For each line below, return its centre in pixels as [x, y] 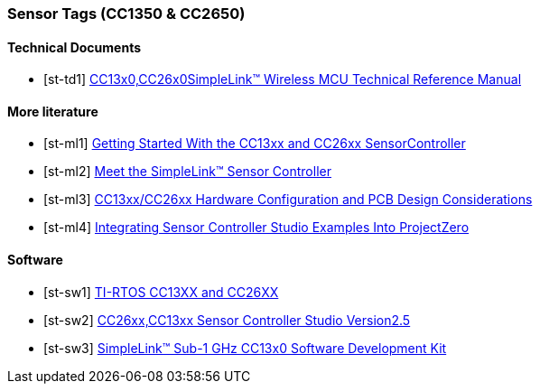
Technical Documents [74, 47]
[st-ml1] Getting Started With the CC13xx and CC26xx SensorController [255, 144]
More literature [53, 111]
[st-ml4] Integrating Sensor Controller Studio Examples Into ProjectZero [256, 228]
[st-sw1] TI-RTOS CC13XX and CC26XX [161, 292]
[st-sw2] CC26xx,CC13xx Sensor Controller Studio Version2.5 [227, 320]
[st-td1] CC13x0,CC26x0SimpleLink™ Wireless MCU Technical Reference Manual [283, 79]
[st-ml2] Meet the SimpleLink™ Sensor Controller [187, 172]
